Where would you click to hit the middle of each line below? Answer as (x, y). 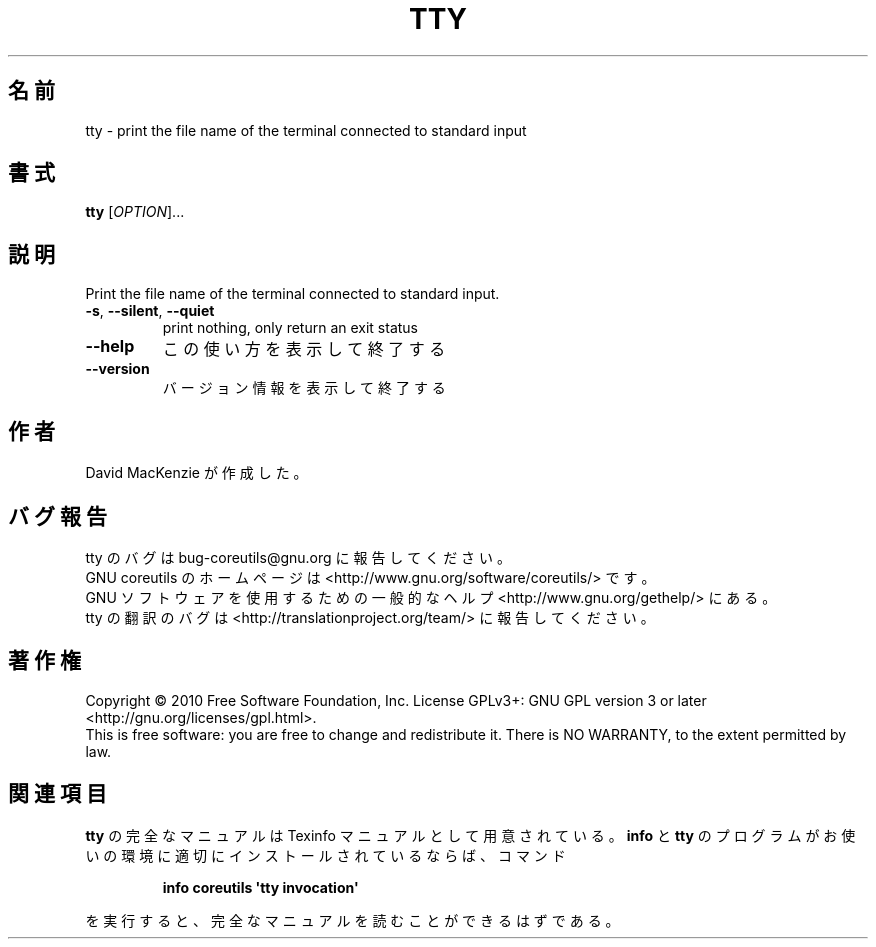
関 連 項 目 (57, 794)
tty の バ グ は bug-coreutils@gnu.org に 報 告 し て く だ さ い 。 (298, 557)
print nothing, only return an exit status (290, 328)
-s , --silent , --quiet (150, 311)
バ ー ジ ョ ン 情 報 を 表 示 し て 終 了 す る (304, 388)
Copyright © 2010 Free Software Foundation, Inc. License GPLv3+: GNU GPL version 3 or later (396, 700)
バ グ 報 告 (57, 516)
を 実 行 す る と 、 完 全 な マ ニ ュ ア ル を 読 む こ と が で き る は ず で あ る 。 (352, 920)
